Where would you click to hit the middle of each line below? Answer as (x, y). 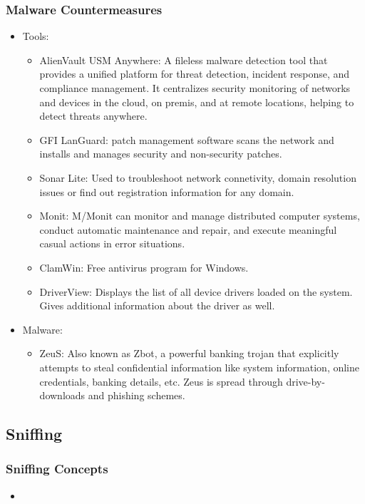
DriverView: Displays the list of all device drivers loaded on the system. (196, 291)
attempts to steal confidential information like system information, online (199, 367)
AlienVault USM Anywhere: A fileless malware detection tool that (184, 60)
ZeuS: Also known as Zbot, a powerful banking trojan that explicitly (189, 353)
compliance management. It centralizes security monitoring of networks (195, 88)
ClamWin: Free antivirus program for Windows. (144, 267)
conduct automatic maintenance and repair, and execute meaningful (188, 229)
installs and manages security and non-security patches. (161, 154)
